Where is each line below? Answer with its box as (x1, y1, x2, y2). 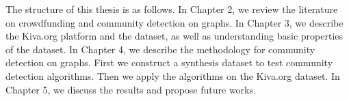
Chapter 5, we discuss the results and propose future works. (5, 82, 256, 96)
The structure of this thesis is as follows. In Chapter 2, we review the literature (5, 2, 338, 16)
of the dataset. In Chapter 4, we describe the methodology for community (5, 42, 315, 56)
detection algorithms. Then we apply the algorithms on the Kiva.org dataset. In (5, 68, 340, 83)
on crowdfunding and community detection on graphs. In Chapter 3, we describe (5, 15, 344, 29)
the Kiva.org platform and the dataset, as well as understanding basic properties (5, 29, 344, 43)
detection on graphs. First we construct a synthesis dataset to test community (5, 55, 333, 70)
